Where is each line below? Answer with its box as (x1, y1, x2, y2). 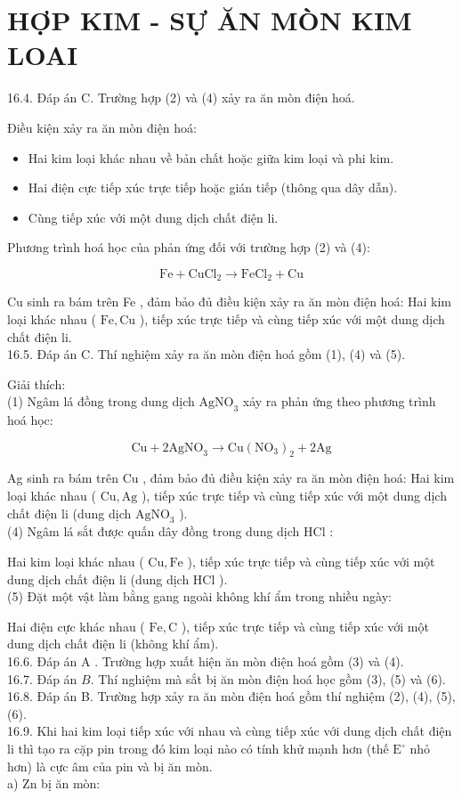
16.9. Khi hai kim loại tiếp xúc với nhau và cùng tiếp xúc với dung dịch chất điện (7, 722, 452, 740)
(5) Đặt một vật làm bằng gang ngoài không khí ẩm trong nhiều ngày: (7, 587, 392, 606)
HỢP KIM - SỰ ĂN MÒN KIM (7, 2, 412, 38)
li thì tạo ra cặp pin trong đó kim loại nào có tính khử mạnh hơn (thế (7, 739, 389, 757)
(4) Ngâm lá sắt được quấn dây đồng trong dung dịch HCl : (7, 522, 334, 541)
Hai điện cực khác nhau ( (7, 616, 145, 635)
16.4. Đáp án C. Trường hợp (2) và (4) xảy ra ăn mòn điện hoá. (7, 88, 355, 107)
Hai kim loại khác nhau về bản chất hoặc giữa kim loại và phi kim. (28, 148, 394, 167)
